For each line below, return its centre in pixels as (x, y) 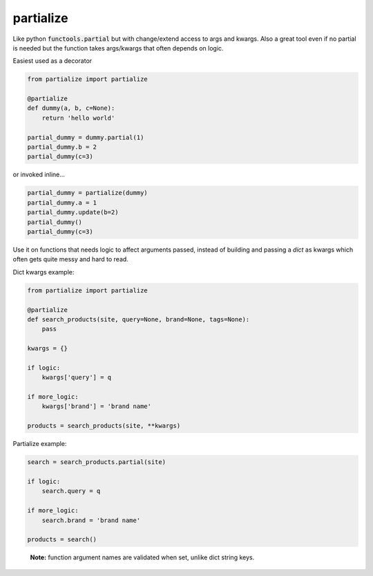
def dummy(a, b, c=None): (71, 108)
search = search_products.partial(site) (96, 462)
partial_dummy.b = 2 (62, 147)
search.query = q (71, 491)
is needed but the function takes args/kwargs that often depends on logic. (118, 48)
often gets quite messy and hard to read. (71, 259)
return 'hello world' (78, 118)
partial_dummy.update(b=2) (73, 212)
